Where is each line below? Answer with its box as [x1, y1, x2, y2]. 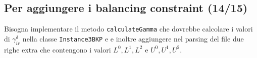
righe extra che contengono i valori [4, 44, 111, 54]
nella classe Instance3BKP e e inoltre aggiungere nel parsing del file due [22, 33, 244, 43]
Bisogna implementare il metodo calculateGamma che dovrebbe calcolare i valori [4, 23, 253, 34]
